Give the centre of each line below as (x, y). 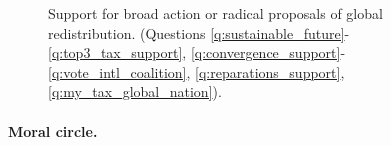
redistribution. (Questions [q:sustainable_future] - (199, 32)
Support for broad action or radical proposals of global (215, 13)
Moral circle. (53, 130)
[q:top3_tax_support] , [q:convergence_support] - (197, 52)
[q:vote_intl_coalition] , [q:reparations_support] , (196, 71)
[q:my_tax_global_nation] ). (135, 91)
